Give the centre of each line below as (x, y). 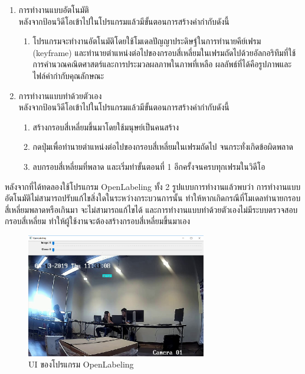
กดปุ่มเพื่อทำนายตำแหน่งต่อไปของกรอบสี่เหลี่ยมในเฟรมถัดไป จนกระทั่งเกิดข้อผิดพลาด (163, 147)
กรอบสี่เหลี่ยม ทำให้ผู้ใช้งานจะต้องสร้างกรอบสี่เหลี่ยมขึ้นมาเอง (98, 221)
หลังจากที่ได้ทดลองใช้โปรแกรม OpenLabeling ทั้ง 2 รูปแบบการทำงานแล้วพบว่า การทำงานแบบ (153, 186)
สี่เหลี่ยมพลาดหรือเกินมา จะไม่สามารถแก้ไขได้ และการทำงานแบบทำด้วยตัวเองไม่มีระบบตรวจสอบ (151, 209)
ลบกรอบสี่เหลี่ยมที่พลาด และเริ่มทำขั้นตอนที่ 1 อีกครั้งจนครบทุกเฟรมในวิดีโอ (149, 166)
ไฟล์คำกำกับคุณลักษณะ (68, 75)
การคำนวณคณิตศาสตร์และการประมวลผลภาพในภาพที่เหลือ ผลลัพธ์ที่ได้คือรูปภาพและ (162, 64)
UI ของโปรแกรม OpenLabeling (81, 364)
